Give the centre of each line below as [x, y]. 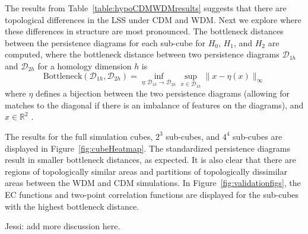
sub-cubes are [258, 136]
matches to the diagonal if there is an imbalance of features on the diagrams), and [154, 105]
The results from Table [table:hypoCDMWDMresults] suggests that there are [146, 8]
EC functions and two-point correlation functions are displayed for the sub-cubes [152, 194]
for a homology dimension [85, 65]
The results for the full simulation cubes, [79, 136]
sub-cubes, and [193, 136]
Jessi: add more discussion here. [63, 226]
